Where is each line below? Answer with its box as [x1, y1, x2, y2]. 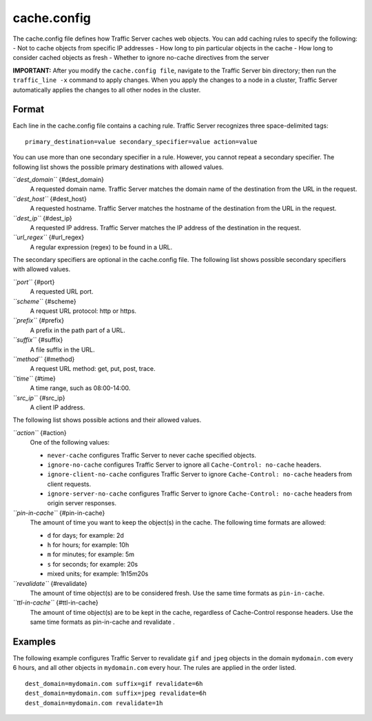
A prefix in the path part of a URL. [30, 326, 125, 334]
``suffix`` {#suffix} [12, 336, 63, 344]
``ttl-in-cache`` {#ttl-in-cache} [12, 598, 99, 607]
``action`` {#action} [12, 428, 67, 437]
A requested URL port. [30, 287, 94, 296]
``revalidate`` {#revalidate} [12, 579, 87, 587]
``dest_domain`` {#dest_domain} [12, 175, 105, 183]
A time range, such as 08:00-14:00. [30, 384, 131, 392]
